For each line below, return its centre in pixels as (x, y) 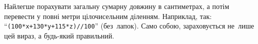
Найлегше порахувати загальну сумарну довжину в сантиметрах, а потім (117, 6)
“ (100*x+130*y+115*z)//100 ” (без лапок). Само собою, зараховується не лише (129, 26)
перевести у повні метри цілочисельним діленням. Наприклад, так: (108, 16)
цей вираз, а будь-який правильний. (59, 35)
